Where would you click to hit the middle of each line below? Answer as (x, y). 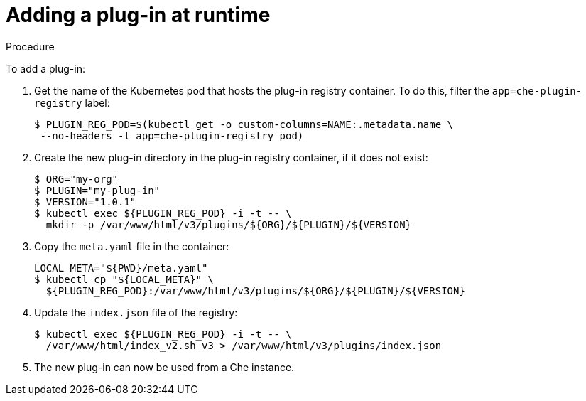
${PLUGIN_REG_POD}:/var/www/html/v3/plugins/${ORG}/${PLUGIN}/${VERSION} (255, 290)
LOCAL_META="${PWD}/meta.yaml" (121, 268)
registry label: (72, 102)
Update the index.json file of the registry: (136, 312)
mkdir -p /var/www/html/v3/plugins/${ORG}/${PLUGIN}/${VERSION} (229, 224)
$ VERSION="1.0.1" (85, 202)
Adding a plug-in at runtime (138, 15)
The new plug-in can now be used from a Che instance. (164, 367)
